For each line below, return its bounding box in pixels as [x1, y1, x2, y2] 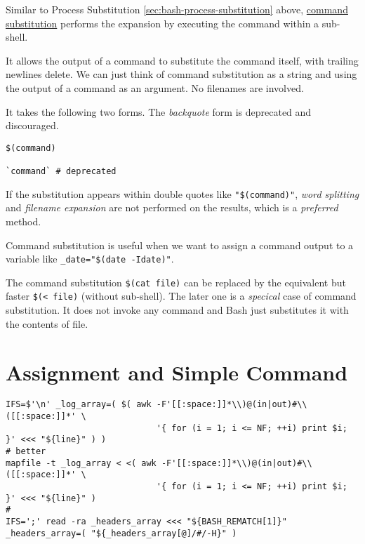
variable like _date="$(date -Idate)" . [6, 251, 174, 266]
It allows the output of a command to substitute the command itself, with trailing [6, 53, 359, 67]
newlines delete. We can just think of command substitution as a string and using [6, 67, 357, 81]
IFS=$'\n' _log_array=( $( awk [6, 399, 152, 410]
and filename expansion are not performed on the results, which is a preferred [6, 200, 338, 215]
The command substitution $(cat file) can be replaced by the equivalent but [6, 274, 346, 289]
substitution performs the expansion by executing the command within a [6, 15, 319, 30]
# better [6, 446, 46, 457]
